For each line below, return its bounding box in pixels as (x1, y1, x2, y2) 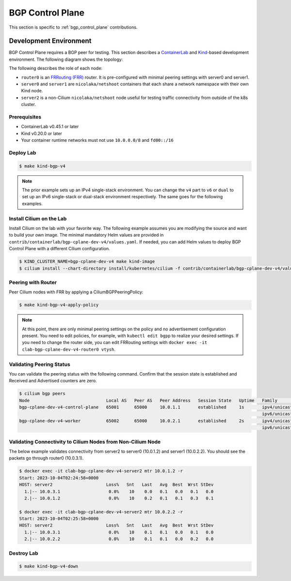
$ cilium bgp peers (19, 391, 65, 396)
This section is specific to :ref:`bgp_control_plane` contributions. (9, 24, 138, 30)
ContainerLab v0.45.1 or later (21, 124, 79, 130)
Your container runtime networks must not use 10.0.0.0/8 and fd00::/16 (21, 137, 174, 143)
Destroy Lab (9, 549, 38, 556)
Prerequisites (9, 113, 41, 120)
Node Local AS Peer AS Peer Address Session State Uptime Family (19, 397, 277, 403)
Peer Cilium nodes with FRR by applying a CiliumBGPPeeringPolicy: (9, 289, 144, 295)
